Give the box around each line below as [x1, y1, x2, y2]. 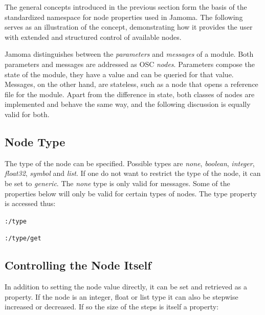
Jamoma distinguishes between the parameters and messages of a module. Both [5, 49, 254, 59]
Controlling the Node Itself [5, 257, 151, 273]
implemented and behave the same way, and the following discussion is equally [5, 99, 251, 109]
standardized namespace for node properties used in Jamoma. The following [5, 11, 243, 22]
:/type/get [5, 235, 41, 242]
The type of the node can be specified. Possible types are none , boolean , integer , [5, 157, 255, 168]
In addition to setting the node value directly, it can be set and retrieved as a [5, 281, 248, 292]
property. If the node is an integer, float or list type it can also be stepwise [5, 291, 238, 302]
